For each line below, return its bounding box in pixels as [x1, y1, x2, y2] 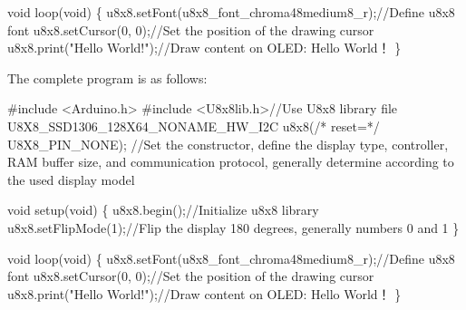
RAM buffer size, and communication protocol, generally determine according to [7, 152, 454, 171]
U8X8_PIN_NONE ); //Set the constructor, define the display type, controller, [7, 134, 449, 153]
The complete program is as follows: [7, 68, 208, 87]
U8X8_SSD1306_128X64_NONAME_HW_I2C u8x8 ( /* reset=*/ [7, 116, 380, 135]
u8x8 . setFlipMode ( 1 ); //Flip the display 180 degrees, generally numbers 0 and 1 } [7, 218, 460, 237]
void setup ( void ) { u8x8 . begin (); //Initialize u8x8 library [7, 200, 319, 219]
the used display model [7, 170, 135, 189]
